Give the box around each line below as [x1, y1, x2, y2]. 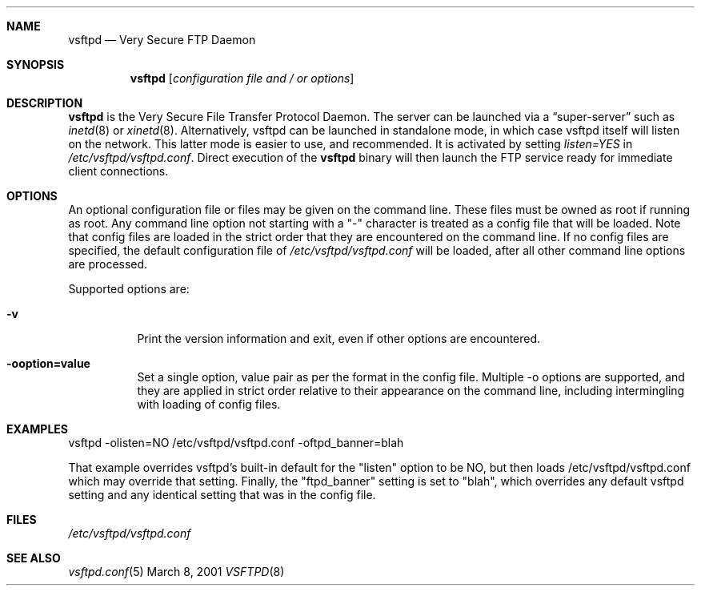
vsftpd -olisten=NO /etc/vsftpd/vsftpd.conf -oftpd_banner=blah [68, 436, 404, 449]
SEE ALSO [6, 551, 61, 565]
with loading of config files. [137, 397, 281, 411]
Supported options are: [68, 282, 190, 296]
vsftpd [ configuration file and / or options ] [130, 71, 355, 85]
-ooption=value [6, 356, 90, 370]
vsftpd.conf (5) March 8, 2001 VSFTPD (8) [68, 565, 285, 578]
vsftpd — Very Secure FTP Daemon [68, 33, 256, 46]
